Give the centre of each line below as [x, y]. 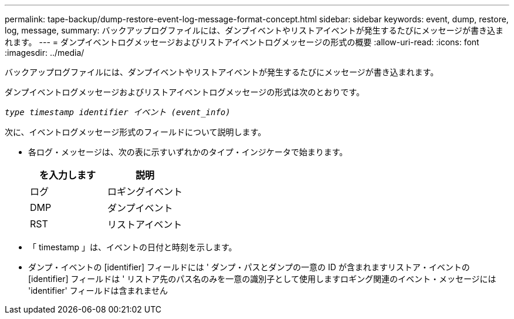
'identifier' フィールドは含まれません [98, 291]
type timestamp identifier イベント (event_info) [118, 112]
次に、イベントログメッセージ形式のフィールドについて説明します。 [136, 132]
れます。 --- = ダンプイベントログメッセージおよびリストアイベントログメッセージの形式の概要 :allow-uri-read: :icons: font [242, 42]
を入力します [68, 175]
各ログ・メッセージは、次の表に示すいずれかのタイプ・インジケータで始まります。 [188, 152]
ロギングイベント [145, 192]
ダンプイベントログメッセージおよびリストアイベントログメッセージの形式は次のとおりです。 [185, 92]
